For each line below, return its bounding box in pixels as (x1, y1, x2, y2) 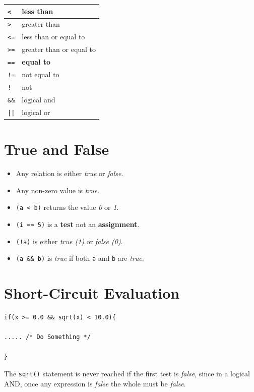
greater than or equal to (22, 44, 96, 54)
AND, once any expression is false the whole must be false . (4, 378, 186, 388)
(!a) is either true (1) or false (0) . (16, 236, 123, 246)
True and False (4, 139, 109, 159)
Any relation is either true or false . (16, 168, 123, 179)
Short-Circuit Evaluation (4, 283, 180, 303)
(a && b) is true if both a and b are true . (16, 253, 144, 263)
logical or (22, 106, 50, 117)
